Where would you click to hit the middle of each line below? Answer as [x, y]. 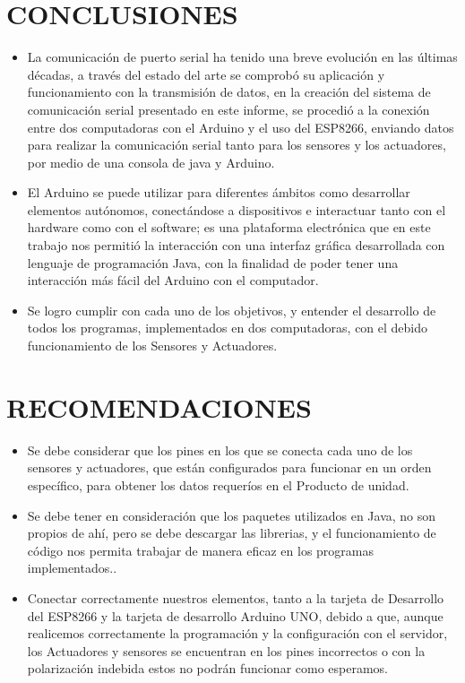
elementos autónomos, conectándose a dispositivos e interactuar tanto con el [237, 209]
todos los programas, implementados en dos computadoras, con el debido [228, 328]
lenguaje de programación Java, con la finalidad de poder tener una [213, 262]
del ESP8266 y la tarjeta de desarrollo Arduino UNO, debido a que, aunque [235, 615]
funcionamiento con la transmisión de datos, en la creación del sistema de [229, 92]
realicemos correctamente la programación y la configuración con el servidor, [237, 633]
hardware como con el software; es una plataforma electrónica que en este [229, 227]
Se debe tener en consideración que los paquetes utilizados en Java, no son [232, 515]
